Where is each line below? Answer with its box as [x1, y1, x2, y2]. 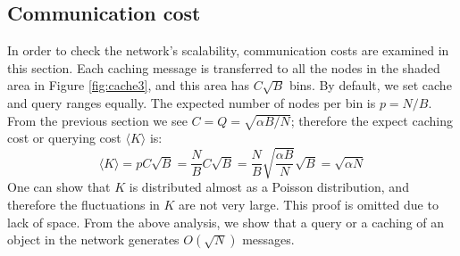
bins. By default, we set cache [289, 76, 452, 95]
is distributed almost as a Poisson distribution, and [129, 178, 409, 196]
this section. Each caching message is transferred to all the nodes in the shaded [7, 58, 440, 77]
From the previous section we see [7, 111, 188, 129]
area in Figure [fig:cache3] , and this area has [7, 76, 250, 95]
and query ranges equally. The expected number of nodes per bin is [7, 93, 376, 111]
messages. [242, 230, 295, 249]
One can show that [7, 178, 111, 196]
